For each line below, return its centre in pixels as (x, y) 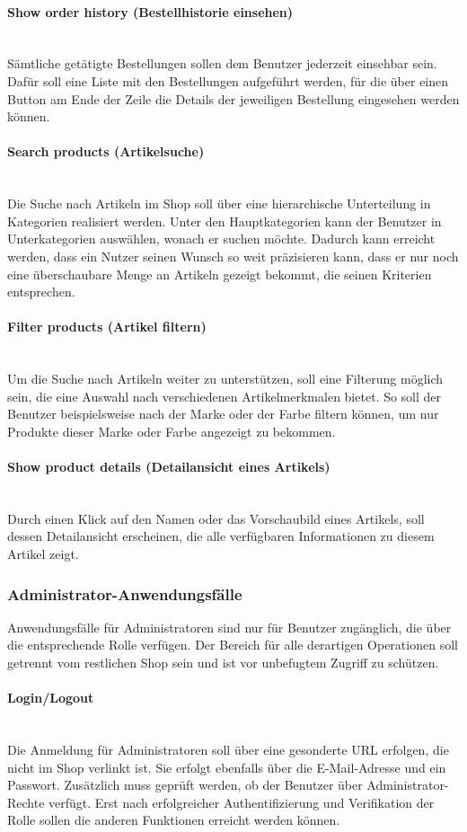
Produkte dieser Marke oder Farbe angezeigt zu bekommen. (172, 431)
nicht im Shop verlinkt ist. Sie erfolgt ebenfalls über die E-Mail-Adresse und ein (227, 767)
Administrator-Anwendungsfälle (125, 593)
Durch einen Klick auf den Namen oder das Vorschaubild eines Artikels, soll (216, 518)
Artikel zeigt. (43, 554)
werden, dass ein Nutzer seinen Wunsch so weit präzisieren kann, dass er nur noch (233, 256)
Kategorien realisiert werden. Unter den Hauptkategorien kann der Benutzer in (225, 221)
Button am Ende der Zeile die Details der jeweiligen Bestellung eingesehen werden (233, 98)
